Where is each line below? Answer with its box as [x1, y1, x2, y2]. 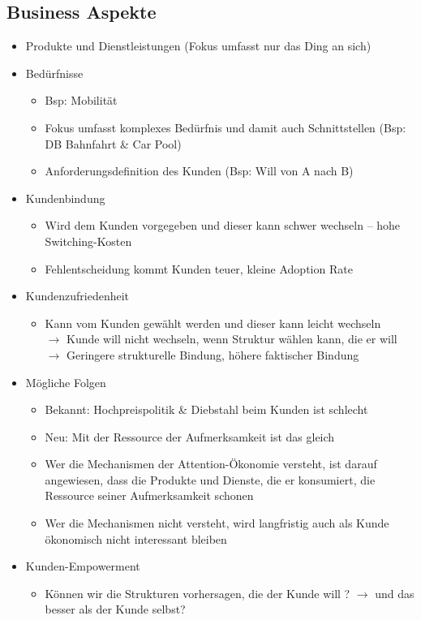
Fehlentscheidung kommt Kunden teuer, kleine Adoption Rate [45, 260, 353, 277]
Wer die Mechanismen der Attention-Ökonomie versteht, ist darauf [45, 455, 377, 472]
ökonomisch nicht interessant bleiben [45, 530, 227, 547]
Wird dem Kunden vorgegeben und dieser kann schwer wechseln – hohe [45, 217, 401, 234]
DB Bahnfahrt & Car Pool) [45, 135, 182, 152]
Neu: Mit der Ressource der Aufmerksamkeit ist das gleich [45, 428, 335, 445]
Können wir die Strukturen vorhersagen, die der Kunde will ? [45, 584, 350, 601]
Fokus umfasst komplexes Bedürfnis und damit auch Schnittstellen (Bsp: [45, 118, 406, 136]
